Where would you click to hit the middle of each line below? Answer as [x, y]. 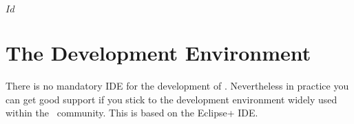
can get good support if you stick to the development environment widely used [171, 99]
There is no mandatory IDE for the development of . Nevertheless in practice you [177, 86]
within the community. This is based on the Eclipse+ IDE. [132, 113]
